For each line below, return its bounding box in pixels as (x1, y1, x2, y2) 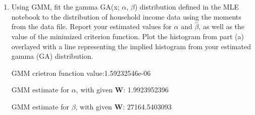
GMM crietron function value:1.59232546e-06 (11, 67, 151, 78)
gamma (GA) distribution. (11, 51, 93, 61)
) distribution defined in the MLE (134, 2, 239, 12)
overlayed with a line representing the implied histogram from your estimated (11, 41, 251, 51)
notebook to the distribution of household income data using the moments (11, 11, 241, 22)
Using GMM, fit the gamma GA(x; (11, 2, 120, 12)
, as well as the (198, 21, 245, 32)
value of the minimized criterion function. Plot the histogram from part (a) (11, 31, 244, 41)
